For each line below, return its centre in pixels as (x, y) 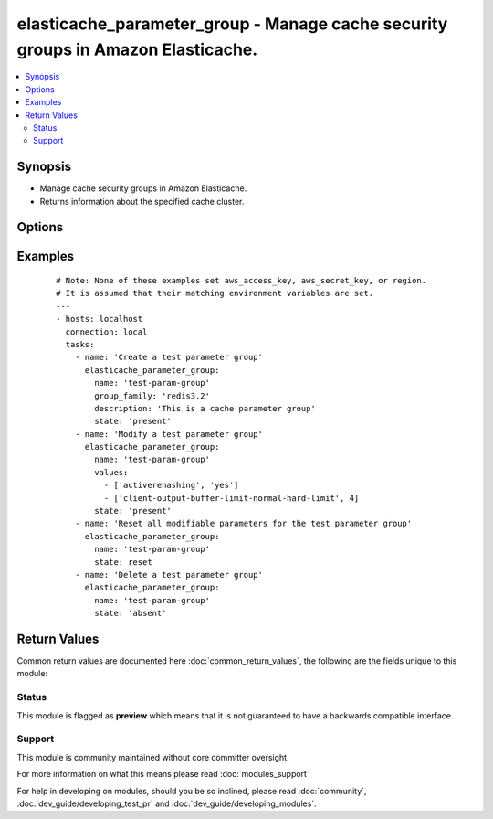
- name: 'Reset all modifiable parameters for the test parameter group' (243, 524)
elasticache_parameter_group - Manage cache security (232, 24)
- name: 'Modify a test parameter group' (169, 434)
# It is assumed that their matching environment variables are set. (215, 293)
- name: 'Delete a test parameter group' (169, 574)
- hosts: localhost (100, 319)
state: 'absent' (131, 613)
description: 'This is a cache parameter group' (205, 408)
